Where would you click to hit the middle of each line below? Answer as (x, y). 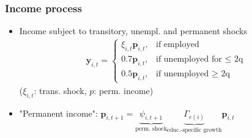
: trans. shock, (60, 90)
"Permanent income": (58, 113)
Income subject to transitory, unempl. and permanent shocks (133, 31)
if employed (178, 45)
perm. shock (151, 129)
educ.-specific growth (194, 130)
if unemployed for (189, 59)
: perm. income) (124, 90)
